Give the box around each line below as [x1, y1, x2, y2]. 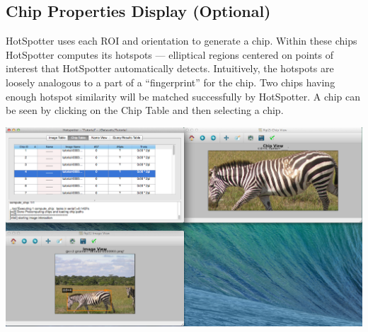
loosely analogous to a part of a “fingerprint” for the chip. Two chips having [6, 74, 335, 89]
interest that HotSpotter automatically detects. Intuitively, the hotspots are [6, 61, 334, 76]
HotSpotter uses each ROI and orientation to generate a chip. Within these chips [6, 33, 357, 48]
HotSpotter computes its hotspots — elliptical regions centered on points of [6, 47, 333, 62]
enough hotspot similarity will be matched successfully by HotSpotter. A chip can [6, 88, 360, 103]
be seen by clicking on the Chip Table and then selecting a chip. [6, 103, 284, 118]
